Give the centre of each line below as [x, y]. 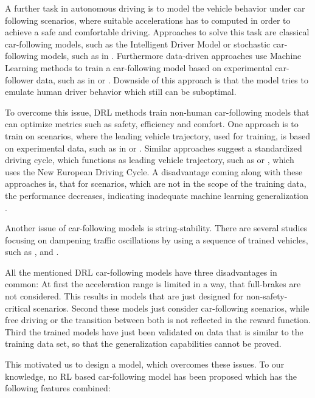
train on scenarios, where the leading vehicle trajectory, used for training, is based [157, 135]
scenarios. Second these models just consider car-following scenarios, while [171, 308]
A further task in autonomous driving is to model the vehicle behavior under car [155, 8]
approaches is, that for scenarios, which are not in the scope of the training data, [156, 183]
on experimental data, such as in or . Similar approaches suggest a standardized [154, 148]
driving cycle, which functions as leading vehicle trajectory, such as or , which [150, 160]
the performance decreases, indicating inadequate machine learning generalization [157, 195]
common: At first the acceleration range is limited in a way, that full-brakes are [153, 284]
